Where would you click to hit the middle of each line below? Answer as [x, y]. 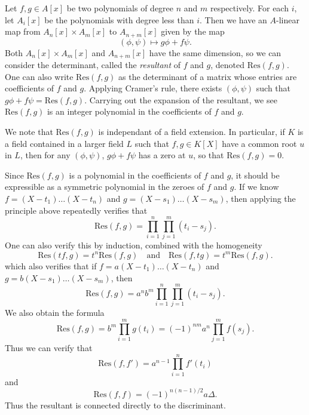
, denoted [227, 65]
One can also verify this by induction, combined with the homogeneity [134, 245]
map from [23, 31]
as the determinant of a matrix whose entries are [208, 76]
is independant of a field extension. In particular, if [192, 132]
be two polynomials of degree [120, 8]
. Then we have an [233, 19]
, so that [209, 155]
